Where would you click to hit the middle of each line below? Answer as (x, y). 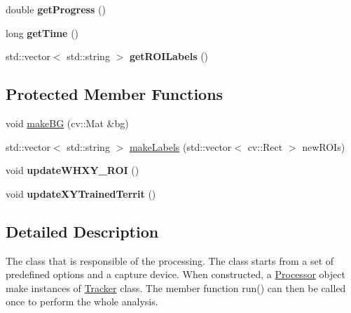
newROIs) (324, 146)
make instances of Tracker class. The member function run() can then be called (176, 287)
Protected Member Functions (115, 94)
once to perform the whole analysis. (82, 301)
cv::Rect (265, 146)
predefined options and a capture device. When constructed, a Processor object (175, 274)
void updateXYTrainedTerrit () (81, 193)
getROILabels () (169, 56)
